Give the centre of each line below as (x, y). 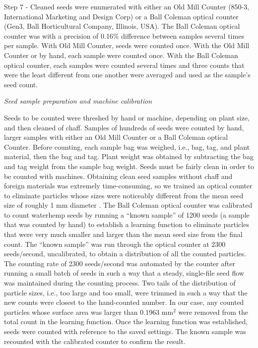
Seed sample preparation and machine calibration (78, 101)
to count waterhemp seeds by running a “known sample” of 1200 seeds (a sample (127, 214)
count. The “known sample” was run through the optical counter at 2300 (115, 244)
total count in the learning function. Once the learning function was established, (126, 321)
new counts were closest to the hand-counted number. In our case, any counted (124, 302)
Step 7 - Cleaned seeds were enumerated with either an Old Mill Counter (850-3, (127, 6)
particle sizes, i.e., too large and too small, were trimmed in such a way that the (126, 292)
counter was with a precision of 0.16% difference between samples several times (124, 35)
